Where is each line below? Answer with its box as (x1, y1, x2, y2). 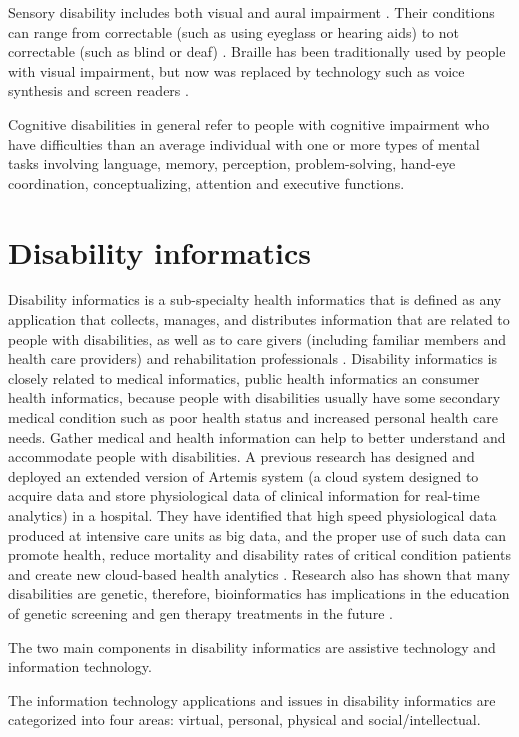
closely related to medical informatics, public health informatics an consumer (8, 367, 480, 388)
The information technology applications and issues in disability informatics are (8, 689, 496, 710)
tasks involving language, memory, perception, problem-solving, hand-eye (8, 153, 456, 174)
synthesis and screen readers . (8, 80, 189, 101)
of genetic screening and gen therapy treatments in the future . (8, 602, 393, 623)
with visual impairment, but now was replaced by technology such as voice (8, 60, 465, 81)
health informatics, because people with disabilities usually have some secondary (8, 387, 501, 408)
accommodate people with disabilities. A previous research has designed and (8, 446, 475, 467)
